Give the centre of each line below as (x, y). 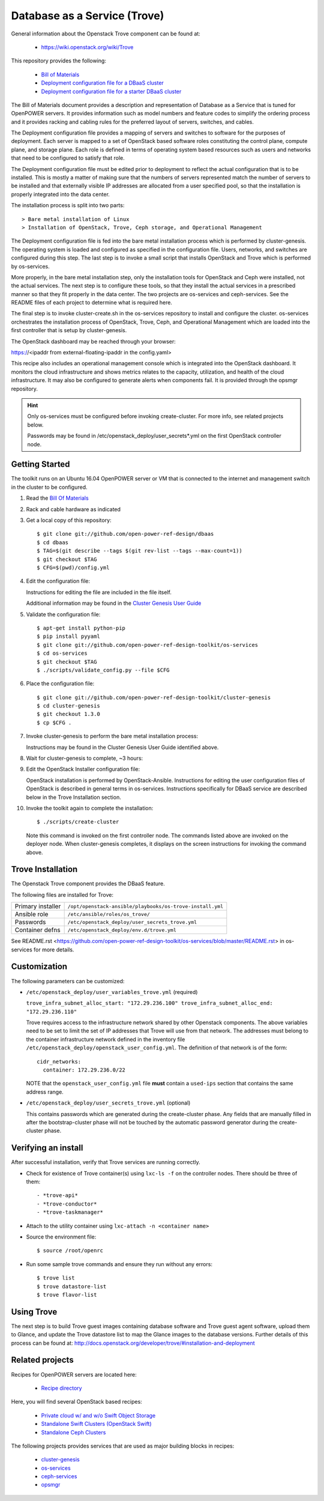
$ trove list (56, 1278)
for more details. (54, 950)
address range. (45, 1092)
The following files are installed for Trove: (62, 894)
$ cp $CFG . (54, 723)
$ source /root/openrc (70, 1251)
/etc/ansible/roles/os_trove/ (109, 914)
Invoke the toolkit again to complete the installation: (90, 808)
